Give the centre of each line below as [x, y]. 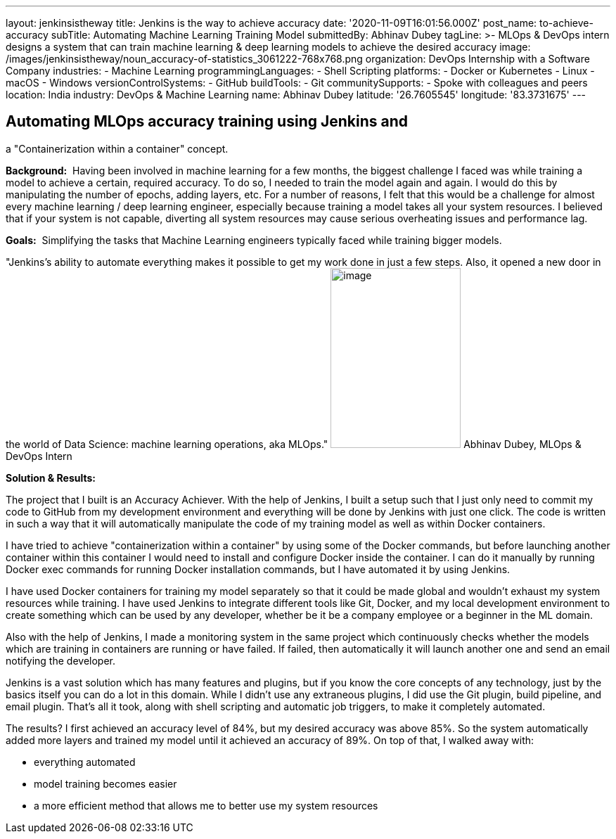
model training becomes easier [105, 783]
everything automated [85, 762]
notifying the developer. [60, 660]
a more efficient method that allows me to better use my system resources [206, 805]
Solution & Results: [51, 478]
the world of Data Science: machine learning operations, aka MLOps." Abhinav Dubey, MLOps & [294, 444]
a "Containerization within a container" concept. [117, 148]
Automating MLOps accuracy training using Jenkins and [207, 122]
